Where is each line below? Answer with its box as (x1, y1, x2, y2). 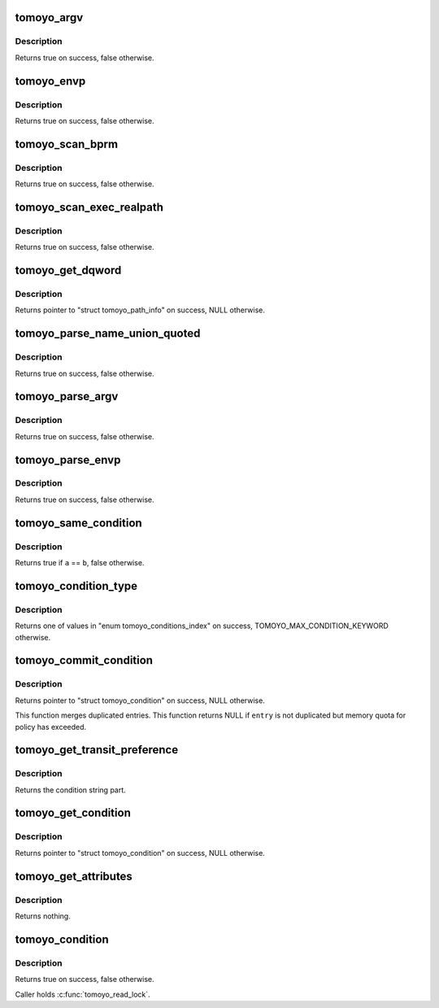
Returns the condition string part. (15, 785, 126, 795)
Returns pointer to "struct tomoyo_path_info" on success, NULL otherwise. (15, 305, 266, 315)
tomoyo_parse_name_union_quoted (15, 326, 201, 341)
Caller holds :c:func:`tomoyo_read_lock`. (15, 989, 150, 999)
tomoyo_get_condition (15, 806, 132, 820)
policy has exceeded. (15, 722, 87, 731)
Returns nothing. (15, 911, 71, 921)
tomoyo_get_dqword (15, 264, 122, 277)
